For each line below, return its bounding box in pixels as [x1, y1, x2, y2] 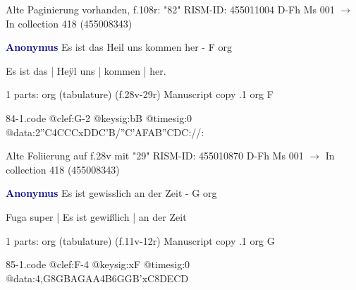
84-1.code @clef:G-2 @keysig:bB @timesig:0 [6, 110, 192, 125]
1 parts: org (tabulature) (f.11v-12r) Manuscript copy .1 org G [6, 233, 275, 248]
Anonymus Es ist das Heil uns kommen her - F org [6, 40, 232, 54]
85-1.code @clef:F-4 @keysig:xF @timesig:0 [6, 257, 190, 272]
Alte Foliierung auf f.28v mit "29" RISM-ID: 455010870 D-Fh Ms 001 [6, 148, 304, 163]
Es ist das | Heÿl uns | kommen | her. [6, 63, 166, 78]
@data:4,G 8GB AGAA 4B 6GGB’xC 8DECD [6, 270, 189, 285]
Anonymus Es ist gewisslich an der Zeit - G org [6, 186, 217, 200]
